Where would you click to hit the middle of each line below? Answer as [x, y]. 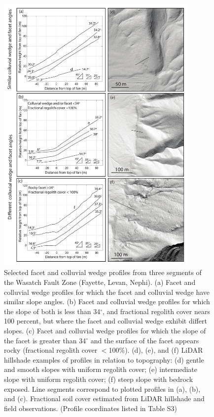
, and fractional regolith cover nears [156, 311]
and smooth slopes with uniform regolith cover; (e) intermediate [101, 369]
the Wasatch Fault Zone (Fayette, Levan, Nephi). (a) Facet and [100, 282]
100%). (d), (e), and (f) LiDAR [156, 350]
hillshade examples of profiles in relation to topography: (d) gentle [104, 359]
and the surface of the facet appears [145, 340]
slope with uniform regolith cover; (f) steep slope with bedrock [99, 379]
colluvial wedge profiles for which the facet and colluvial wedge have [107, 292]
